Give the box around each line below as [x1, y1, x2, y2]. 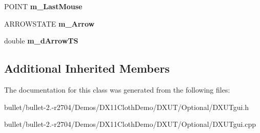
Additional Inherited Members [4, 60, 170, 76]
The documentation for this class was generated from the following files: [4, 84, 230, 95]
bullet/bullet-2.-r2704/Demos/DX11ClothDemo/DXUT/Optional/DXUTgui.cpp [4, 119, 256, 129]
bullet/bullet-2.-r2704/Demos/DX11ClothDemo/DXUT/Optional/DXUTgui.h [4, 101, 249, 112]
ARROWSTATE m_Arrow [4, 18, 95, 29]
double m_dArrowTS [4, 35, 78, 46]
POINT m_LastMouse [4, 1, 83, 11]
